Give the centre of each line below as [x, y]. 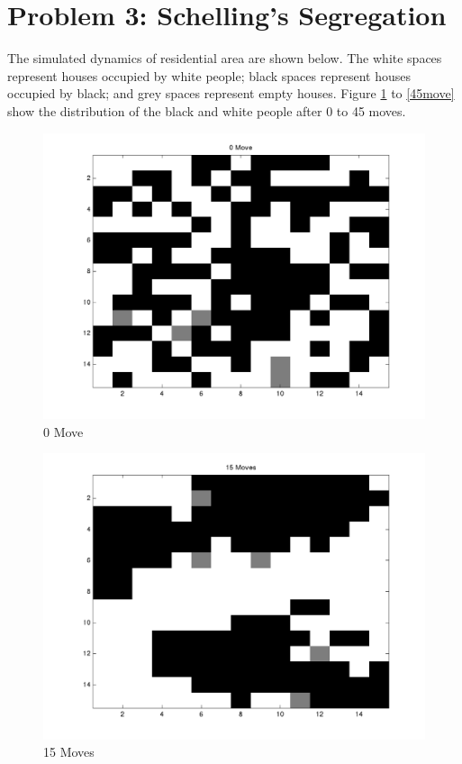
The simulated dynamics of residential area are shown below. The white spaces [225, 58]
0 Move [63, 431]
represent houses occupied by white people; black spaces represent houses [209, 75]
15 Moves [69, 752]
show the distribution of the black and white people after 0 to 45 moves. [207, 110]
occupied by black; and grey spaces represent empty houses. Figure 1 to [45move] [231, 93]
